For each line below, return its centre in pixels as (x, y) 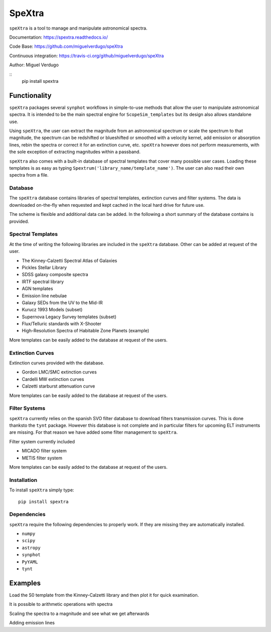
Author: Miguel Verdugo (34, 65)
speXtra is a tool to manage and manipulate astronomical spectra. (78, 28)
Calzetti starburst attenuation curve (58, 386)
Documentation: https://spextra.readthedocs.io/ (58, 37)
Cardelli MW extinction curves (53, 379)
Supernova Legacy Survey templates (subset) (69, 317)
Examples (25, 583)
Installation (23, 480)
